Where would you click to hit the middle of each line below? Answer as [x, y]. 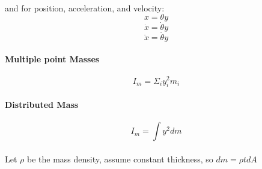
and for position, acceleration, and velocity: [85, 7]
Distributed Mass [42, 104]
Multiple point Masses [52, 59]
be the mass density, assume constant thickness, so [120, 159]
